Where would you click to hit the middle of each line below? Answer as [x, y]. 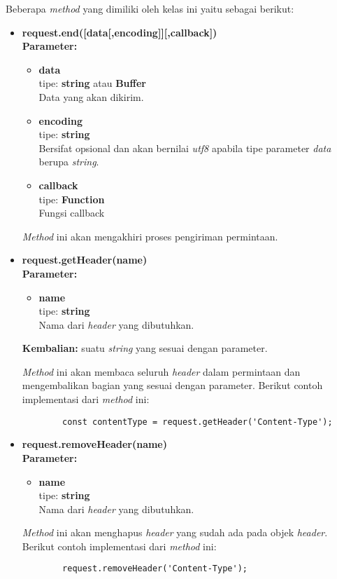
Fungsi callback [72, 213]
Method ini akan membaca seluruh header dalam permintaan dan [161, 371]
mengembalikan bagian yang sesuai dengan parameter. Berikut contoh [172, 385]
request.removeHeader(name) [95, 444]
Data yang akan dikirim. [91, 96]
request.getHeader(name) [85, 260]
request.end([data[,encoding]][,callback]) [120, 32]
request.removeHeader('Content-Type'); [155, 569]
